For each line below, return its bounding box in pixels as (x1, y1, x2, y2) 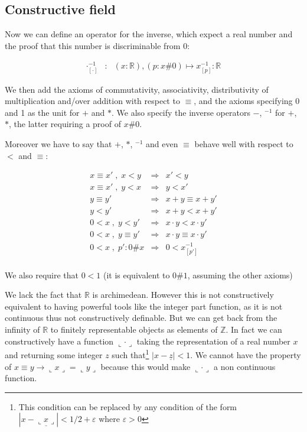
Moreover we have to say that (5, 138, 112, 150)
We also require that (5, 268, 79, 281)
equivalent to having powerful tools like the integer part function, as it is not (5, 300, 283, 312)
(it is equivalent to (103, 268, 170, 281)
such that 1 (112, 347, 149, 360)
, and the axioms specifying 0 (194, 95, 300, 107)
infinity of (5, 323, 40, 336)
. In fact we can (226, 323, 282, 336)
